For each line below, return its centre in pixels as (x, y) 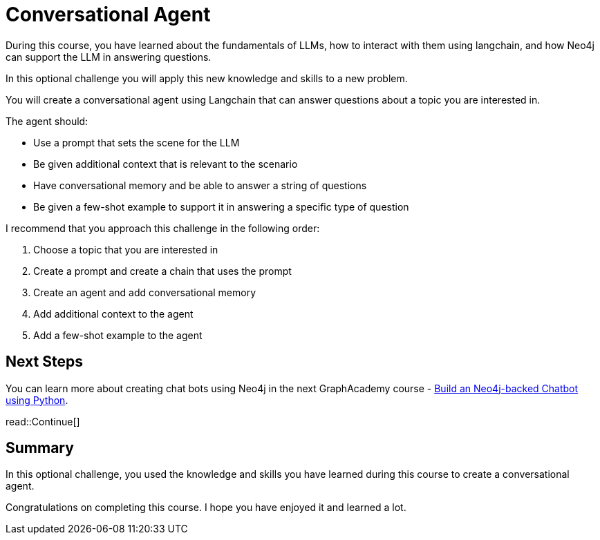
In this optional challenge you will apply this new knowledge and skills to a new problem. (207, 78)
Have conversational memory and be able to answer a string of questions (200, 185)
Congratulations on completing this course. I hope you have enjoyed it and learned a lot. (206, 508)
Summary (40, 448)
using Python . (37, 400)
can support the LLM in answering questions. (109, 57)
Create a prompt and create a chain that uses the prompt (162, 271)
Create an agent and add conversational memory (145, 292)
